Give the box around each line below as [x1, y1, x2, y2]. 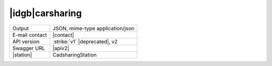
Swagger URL [12, 44, 45, 51]
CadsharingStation [52, 51, 97, 58]
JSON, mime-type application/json [52, 25, 134, 32]
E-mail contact [12, 31, 47, 38]
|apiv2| [52, 44, 70, 51]
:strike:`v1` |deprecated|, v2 [52, 38, 118, 45]
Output [12, 25, 29, 32]
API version [12, 38, 40, 45]
